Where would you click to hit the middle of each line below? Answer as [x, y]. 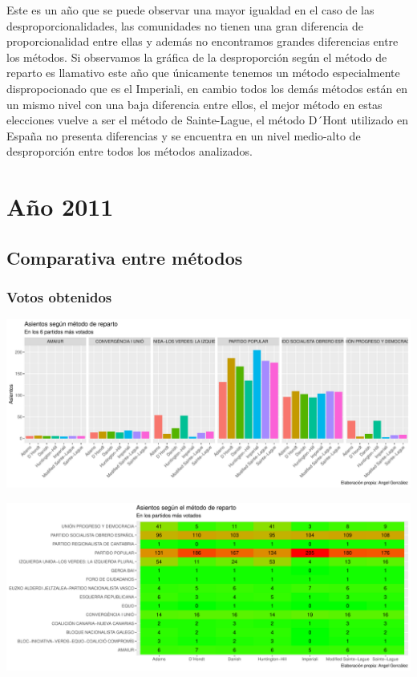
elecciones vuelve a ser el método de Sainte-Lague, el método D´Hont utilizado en [208, 120]
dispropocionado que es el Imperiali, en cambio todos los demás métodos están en [207, 88]
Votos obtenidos [59, 297]
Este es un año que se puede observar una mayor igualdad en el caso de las [190, 10]
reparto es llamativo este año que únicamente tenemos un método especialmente [203, 73]
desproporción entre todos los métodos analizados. [130, 151]
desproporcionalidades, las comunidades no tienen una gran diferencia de [185, 25]
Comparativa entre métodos [125, 257]
